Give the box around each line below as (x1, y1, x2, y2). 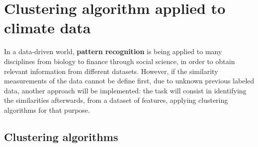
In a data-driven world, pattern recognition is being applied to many (4, 46, 222, 57)
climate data (4, 17, 91, 38)
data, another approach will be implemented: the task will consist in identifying (4, 85, 247, 95)
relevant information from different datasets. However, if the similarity (4, 66, 218, 76)
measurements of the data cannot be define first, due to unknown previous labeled (4, 75, 255, 86)
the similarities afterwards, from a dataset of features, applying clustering (4, 95, 228, 105)
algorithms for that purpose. (4, 104, 90, 115)
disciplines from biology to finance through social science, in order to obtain (4, 56, 235, 66)
